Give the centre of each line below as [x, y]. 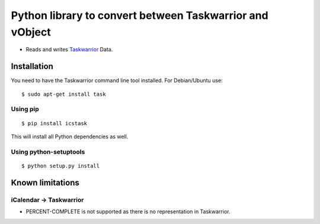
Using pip [25, 109]
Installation [32, 66]
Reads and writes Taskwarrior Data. [69, 50]
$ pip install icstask [55, 123]
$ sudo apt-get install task [64, 94]
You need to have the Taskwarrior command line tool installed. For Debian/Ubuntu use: [117, 80]
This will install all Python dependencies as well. [70, 137]
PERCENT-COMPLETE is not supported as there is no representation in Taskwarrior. [128, 212]
